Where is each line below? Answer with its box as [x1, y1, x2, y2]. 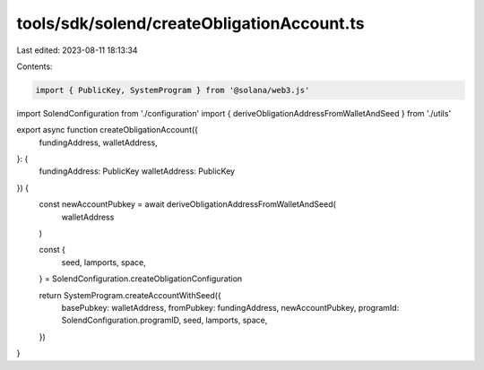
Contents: [16, 61, 53, 72]
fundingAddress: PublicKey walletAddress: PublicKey [39, 166, 236, 176]
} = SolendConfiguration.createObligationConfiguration [39, 273, 243, 284]
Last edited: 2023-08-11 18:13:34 [16, 45, 138, 56]
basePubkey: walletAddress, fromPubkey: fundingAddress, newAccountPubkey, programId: [61, 302, 400, 313]
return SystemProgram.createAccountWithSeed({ [39, 289, 221, 300]
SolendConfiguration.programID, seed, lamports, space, [61, 314, 268, 326]
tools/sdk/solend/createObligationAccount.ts [16, 13, 365, 33]
